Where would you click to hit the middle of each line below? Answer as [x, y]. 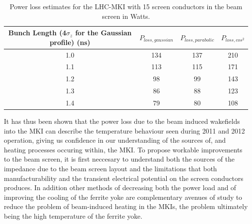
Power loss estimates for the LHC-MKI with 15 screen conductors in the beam [126, 6]
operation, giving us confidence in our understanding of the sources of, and [115, 140]
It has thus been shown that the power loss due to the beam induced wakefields [122, 121]
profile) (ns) [70, 42]
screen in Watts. [126, 16]
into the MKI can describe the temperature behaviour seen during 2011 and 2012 [125, 130]
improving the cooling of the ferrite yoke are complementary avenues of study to [123, 197]
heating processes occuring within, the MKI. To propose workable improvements [123, 149]
